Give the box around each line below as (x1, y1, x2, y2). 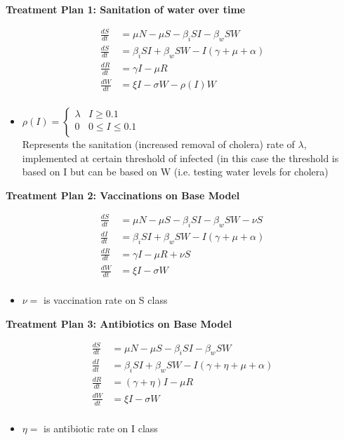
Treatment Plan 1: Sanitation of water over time (6, 2, 246, 16)
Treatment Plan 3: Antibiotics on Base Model (6, 316, 232, 331)
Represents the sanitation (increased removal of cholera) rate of (22, 137, 295, 152)
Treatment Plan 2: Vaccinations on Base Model (6, 187, 240, 202)
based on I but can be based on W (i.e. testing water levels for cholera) (22, 164, 329, 179)
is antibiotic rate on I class (44, 420, 158, 435)
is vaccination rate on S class (44, 292, 168, 307)
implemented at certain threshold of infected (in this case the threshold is (22, 150, 339, 165)
